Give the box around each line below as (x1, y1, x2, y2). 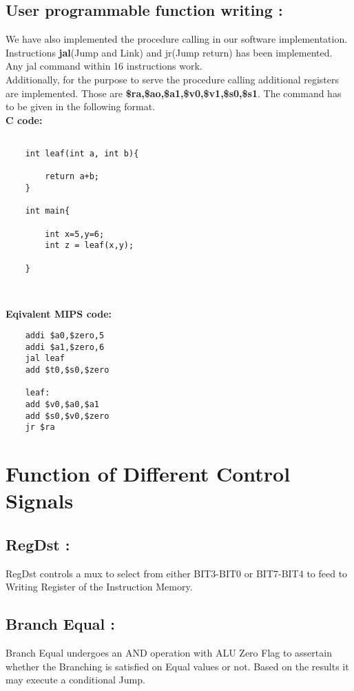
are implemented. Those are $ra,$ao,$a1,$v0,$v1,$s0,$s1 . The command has (6, 85, 342, 100)
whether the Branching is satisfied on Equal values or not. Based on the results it (6, 659, 349, 673)
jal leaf (25, 353, 65, 364)
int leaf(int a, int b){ (25, 149, 139, 159)
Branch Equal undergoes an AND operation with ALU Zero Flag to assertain (6, 646, 332, 660)
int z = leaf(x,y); (45, 240, 134, 251)
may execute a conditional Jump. (6, 672, 145, 687)
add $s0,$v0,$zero (25, 411, 110, 421)
